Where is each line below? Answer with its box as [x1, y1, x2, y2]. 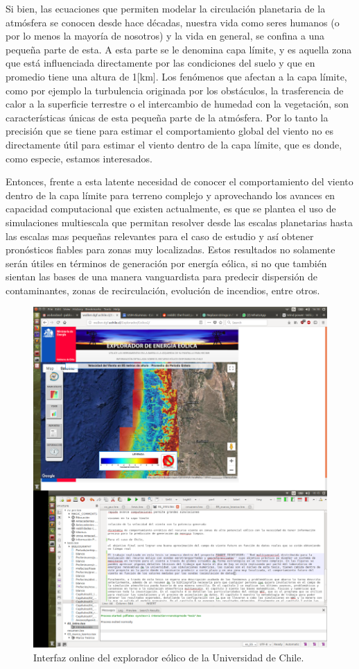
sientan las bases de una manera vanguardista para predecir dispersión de [6, 269, 317, 284]
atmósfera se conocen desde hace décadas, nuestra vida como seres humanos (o [6, 15, 340, 29]
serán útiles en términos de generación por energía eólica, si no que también [6, 255, 327, 270]
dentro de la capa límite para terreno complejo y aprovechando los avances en [6, 187, 335, 202]
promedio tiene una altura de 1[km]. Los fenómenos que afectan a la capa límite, [6, 69, 347, 83]
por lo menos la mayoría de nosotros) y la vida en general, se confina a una [6, 28, 325, 43]
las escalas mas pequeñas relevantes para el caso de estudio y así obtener [6, 228, 314, 243]
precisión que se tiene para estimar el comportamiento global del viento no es [6, 124, 333, 138]
